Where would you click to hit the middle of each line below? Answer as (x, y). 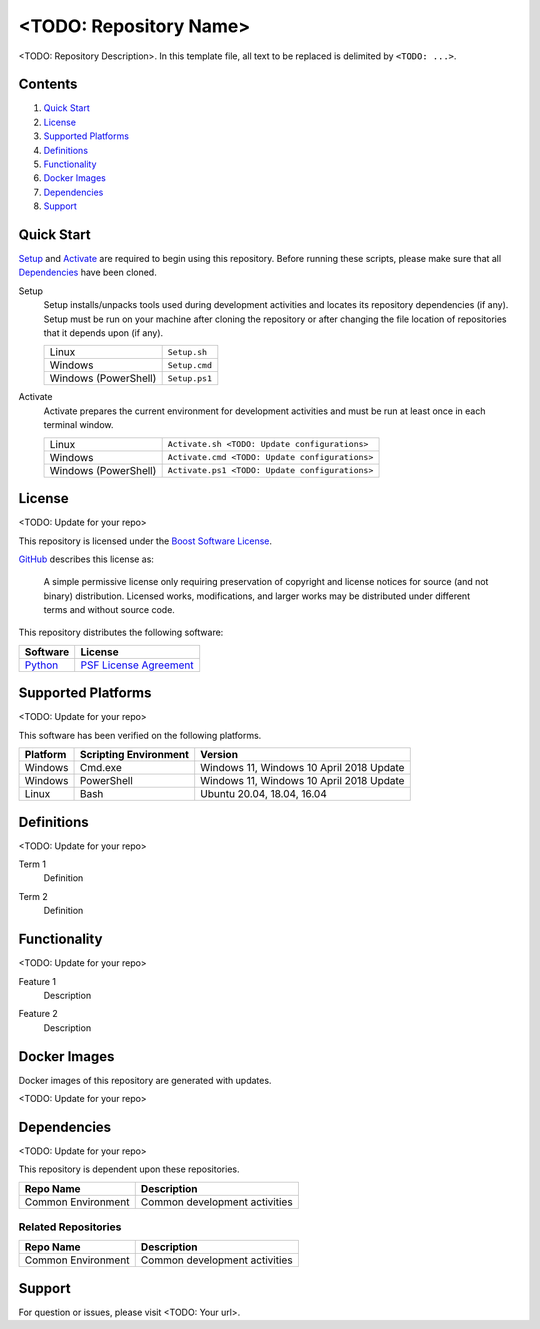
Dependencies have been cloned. (87, 272)
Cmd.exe (100, 768)
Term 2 (33, 896)
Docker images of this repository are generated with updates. (145, 1080)
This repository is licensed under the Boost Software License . (145, 541)
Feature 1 (37, 981)
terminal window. (78, 425)
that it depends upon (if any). (103, 333)
